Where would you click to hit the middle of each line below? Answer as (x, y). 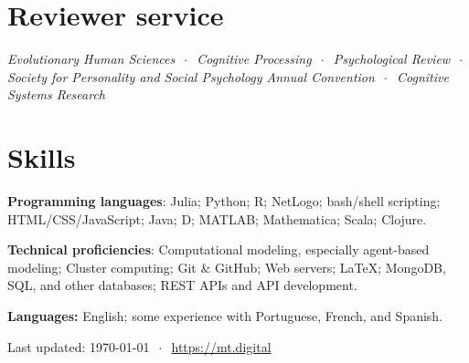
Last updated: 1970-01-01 (79, 346)
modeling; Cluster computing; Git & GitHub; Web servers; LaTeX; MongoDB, (227, 267)
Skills (42, 157)
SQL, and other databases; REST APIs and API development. (182, 285)
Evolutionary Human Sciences (91, 59)
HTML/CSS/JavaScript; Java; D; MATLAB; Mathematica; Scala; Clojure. (217, 218)
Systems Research (57, 94)
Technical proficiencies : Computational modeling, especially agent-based (219, 249)
